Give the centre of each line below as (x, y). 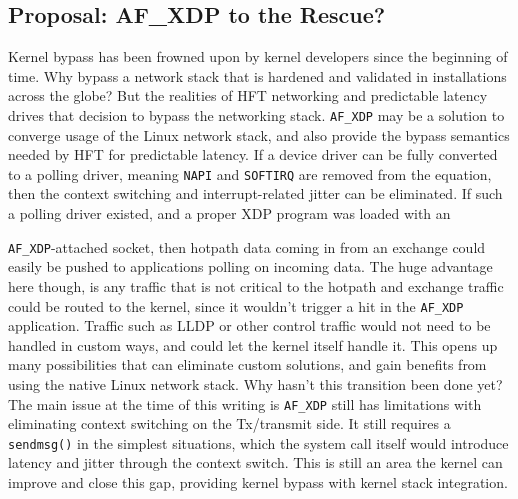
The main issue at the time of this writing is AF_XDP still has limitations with (245, 403)
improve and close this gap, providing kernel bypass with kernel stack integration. (258, 482)
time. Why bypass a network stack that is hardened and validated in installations (257, 75)
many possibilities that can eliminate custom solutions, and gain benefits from (247, 364)
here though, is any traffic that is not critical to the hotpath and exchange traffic (256, 285)
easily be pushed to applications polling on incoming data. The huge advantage (250, 266)
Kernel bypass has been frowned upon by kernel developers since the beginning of (258, 56)
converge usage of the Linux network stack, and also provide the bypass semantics (259, 134)
